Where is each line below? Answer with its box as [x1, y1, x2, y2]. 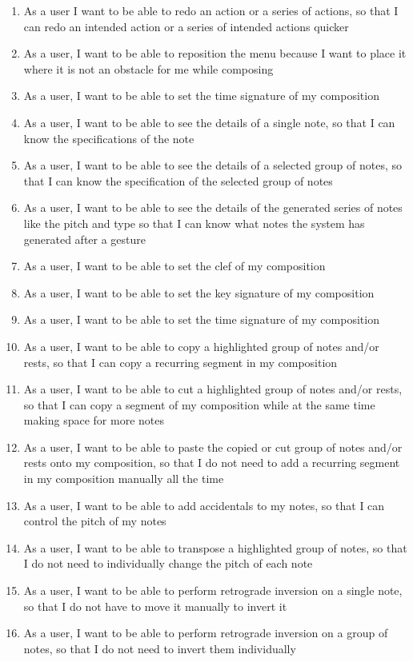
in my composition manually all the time [23, 470, 224, 487]
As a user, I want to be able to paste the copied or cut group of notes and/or [23, 438, 403, 455]
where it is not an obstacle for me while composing [23, 60, 274, 77]
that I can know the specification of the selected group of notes [23, 172, 333, 189]
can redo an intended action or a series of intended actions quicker [23, 18, 349, 34]
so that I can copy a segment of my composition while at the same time [23, 396, 375, 413]
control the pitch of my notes [23, 512, 166, 529]
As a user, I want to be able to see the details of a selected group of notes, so [23, 157, 403, 173]
